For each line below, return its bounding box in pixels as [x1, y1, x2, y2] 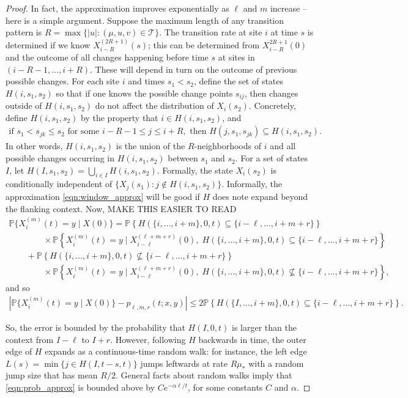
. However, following [110, 333, 186, 345]
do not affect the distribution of [95, 99, 214, 112]
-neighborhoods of [194, 139, 261, 152]
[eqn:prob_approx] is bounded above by [6, 381, 155, 394]
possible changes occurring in [6, 152, 115, 164]
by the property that [81, 111, 158, 123]
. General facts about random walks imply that [115, 369, 292, 381]
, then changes [244, 86, 299, 99]
